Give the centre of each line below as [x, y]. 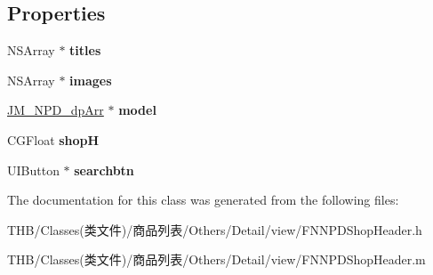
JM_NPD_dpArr [56, 110]
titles [85, 50]
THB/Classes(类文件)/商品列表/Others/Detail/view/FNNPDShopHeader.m [216, 259]
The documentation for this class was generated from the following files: [203, 200]
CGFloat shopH [53, 139]
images [91, 80]
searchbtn [104, 170]
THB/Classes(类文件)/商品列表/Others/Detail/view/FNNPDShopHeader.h [215, 229]
